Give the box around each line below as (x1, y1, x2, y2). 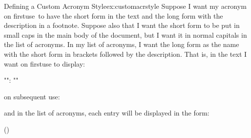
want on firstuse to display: (4, 58, 85, 69)
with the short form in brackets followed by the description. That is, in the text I (4, 48, 247, 59)
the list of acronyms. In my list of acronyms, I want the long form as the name (4, 39, 239, 49)
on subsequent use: (4, 91, 60, 101)
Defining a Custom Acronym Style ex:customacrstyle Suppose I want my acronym (4, 1, 247, 11)
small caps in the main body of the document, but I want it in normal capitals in (4, 29, 247, 40)
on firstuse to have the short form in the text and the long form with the (4, 10, 223, 21)
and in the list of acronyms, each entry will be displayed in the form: (4, 108, 209, 118)
